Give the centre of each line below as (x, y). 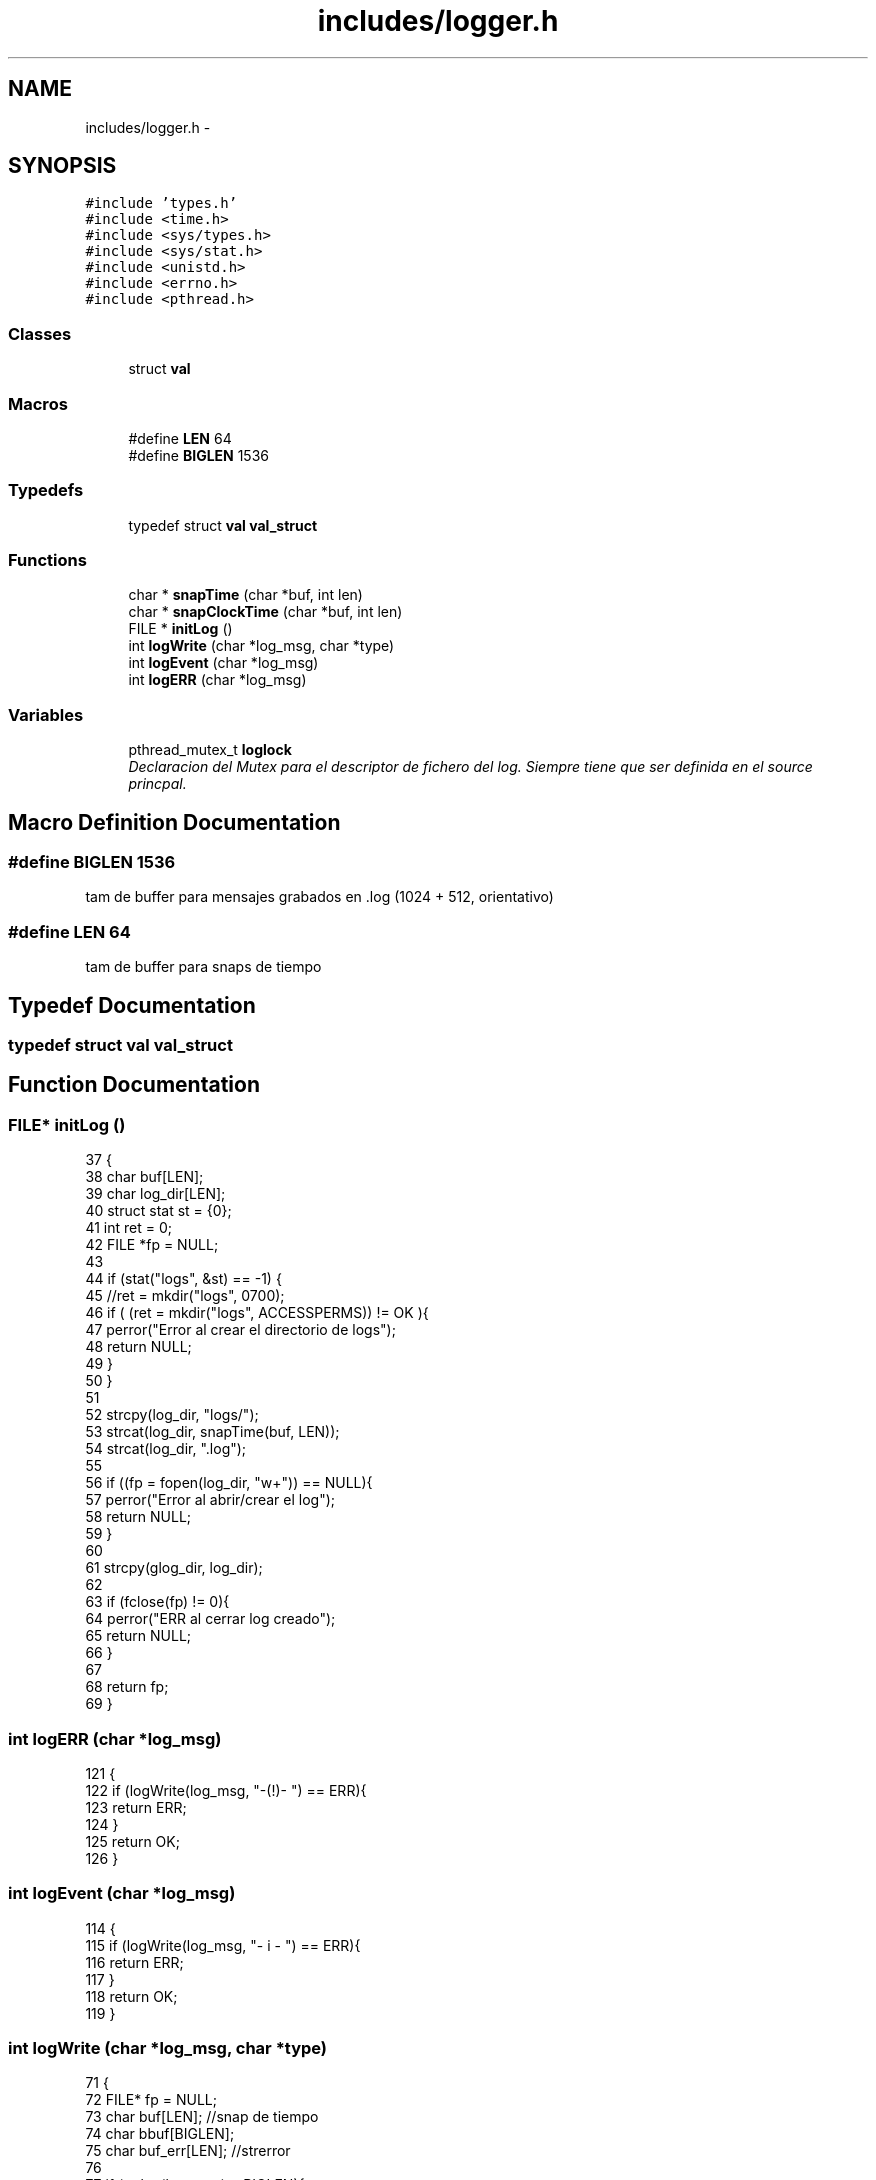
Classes (40, 333)
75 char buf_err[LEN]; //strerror (188, 2151)
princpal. (157, 784)
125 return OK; (132, 1841)
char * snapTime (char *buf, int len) (245, 595)
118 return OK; (131, 1996)
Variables (46, 714)
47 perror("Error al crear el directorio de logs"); (240, 1330)
